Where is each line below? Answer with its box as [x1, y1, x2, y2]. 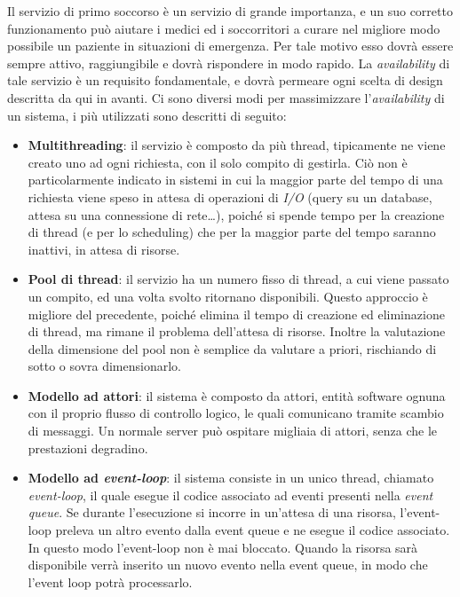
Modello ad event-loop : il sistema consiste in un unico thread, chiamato [28, 468, 434, 487]
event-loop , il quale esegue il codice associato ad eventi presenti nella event [28, 485, 433, 504]
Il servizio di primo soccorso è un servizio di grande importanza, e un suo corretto [7, 2, 453, 20]
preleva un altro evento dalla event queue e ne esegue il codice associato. [55, 521, 450, 539]
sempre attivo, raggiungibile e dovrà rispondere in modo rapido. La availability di [7, 53, 450, 72]
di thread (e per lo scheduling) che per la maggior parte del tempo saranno [28, 223, 436, 241]
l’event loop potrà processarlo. [28, 572, 193, 591]
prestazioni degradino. [28, 438, 148, 457]
